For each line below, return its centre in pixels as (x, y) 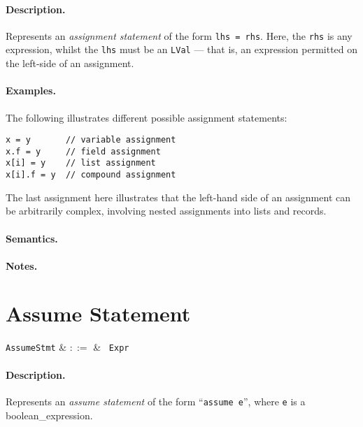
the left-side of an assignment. (70, 63)
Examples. (31, 91)
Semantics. (32, 238)
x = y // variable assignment (91, 140)
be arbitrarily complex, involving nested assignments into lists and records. (166, 211)
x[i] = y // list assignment (81, 163)
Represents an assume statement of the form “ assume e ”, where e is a (156, 401)
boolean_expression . (49, 415)
